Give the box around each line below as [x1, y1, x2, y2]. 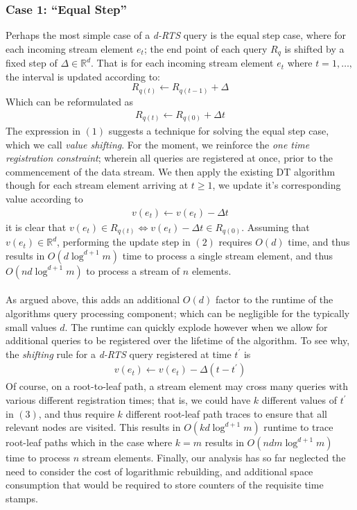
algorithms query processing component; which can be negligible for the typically [6, 306, 350, 320]
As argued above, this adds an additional [6, 292, 180, 307]
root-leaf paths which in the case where [6, 435, 173, 450]
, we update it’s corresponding [212, 178, 341, 192]
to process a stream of [86, 263, 180, 278]
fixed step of [6, 56, 58, 70]
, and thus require [38, 406, 114, 420]
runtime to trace [263, 420, 333, 434]
